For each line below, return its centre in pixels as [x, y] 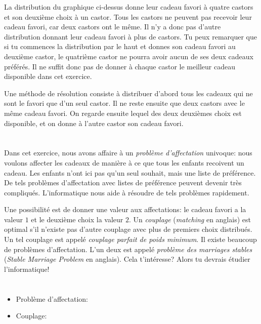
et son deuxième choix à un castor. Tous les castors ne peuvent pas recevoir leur [128, 16]
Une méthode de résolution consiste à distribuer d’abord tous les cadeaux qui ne [128, 93]
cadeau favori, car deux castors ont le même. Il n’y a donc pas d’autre [113, 27]
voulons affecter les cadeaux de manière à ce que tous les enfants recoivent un [124, 162]
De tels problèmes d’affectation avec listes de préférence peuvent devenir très [123, 183]
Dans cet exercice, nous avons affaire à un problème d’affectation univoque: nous [128, 153]
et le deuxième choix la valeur [77, 219]
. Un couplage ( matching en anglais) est [190, 219]
